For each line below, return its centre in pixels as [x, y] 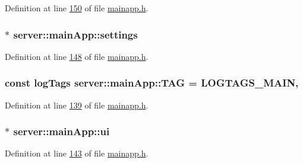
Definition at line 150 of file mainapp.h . [77, 8]
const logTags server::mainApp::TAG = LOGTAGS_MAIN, [152, 83]
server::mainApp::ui [61, 131]
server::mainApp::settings [75, 34]
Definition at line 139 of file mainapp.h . [77, 105]
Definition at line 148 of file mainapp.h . [77, 56]
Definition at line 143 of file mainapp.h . [77, 153]
